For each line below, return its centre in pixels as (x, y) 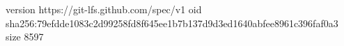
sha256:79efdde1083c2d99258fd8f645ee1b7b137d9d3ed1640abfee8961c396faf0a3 (172, 23)
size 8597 (25, 37)
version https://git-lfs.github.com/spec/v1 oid (104, 9)
